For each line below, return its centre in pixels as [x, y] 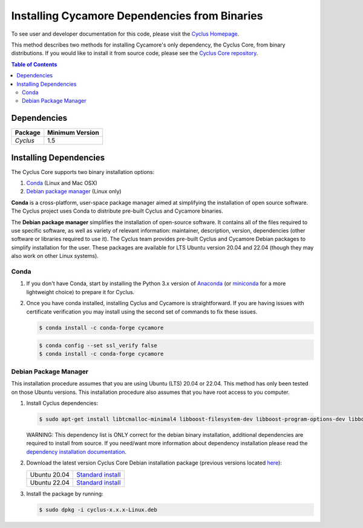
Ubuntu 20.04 [50, 474]
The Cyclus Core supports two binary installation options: [83, 172]
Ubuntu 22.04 [50, 482]
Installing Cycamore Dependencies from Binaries [137, 16]
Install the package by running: [65, 494]
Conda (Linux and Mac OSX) [62, 183]
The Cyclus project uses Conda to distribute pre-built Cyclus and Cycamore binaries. [117, 211]
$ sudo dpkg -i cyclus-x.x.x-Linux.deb [98, 510]
